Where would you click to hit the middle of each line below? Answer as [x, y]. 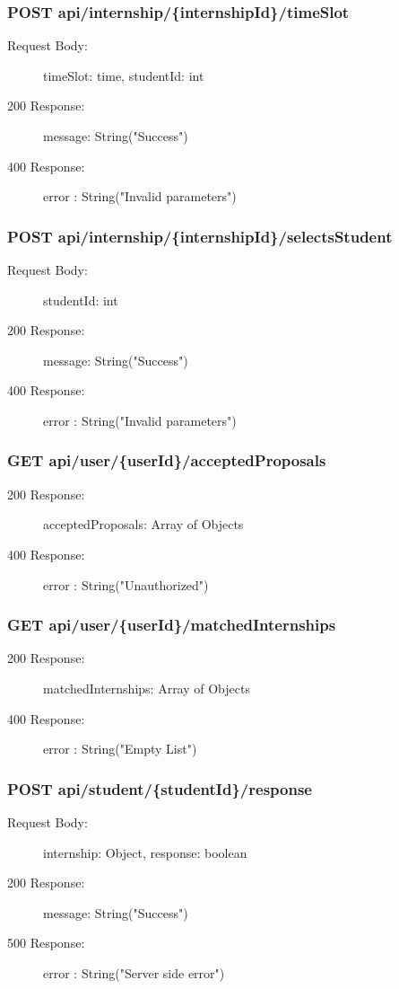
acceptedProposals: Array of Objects [143, 524]
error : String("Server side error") [134, 972]
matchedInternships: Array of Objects [147, 688]
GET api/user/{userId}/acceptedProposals [167, 460]
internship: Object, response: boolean [145, 852]
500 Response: [46, 943]
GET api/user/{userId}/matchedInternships [172, 625]
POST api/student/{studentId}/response [160, 788]
